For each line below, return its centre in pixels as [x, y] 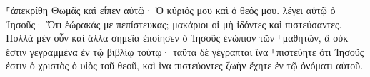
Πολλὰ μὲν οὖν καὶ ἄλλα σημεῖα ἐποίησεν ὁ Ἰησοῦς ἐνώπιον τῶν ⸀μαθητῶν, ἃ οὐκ [177, 38]
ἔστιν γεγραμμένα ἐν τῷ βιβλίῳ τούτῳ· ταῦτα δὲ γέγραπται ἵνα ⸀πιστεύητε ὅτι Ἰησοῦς [185, 51]
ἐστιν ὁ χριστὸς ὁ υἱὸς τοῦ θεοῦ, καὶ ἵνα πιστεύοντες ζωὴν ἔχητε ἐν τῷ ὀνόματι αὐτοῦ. [185, 65]
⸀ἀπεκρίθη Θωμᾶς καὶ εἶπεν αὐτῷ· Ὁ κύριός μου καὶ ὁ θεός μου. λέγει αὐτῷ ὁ [171, 10]
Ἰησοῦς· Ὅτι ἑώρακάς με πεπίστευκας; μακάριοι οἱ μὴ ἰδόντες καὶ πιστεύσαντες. [174, 24]
